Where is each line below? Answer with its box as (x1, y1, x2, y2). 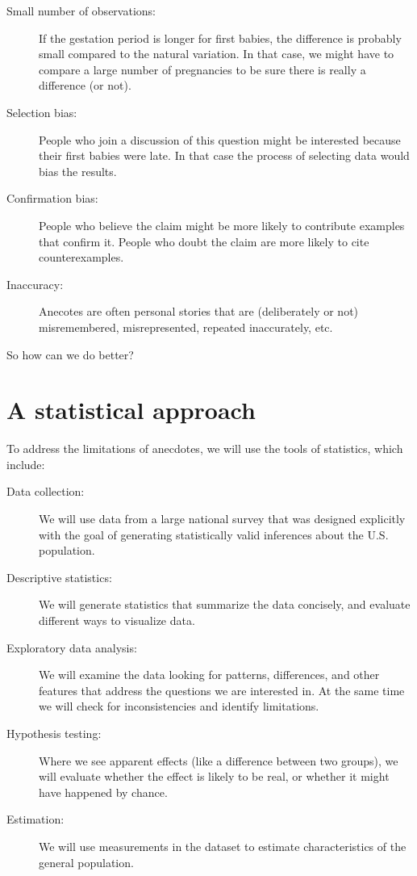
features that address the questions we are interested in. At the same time (39, 681, 405, 698)
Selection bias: (6, 103, 77, 120)
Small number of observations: (6, 2, 156, 19)
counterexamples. (39, 249, 124, 266)
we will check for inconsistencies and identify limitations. (39, 698, 319, 715)
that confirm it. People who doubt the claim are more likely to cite (39, 233, 369, 249)
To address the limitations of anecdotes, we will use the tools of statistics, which (6, 440, 403, 457)
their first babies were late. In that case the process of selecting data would (39, 147, 410, 164)
